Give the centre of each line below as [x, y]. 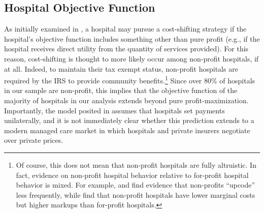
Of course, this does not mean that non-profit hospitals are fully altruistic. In [136, 164]
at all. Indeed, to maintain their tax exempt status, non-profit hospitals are [121, 68]
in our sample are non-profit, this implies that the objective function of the [121, 90]
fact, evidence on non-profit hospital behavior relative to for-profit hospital [132, 175]
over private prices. [34, 140]
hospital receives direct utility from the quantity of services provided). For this [126, 49]
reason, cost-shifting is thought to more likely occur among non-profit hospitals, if [131, 58]
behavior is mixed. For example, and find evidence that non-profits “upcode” [136, 185]
